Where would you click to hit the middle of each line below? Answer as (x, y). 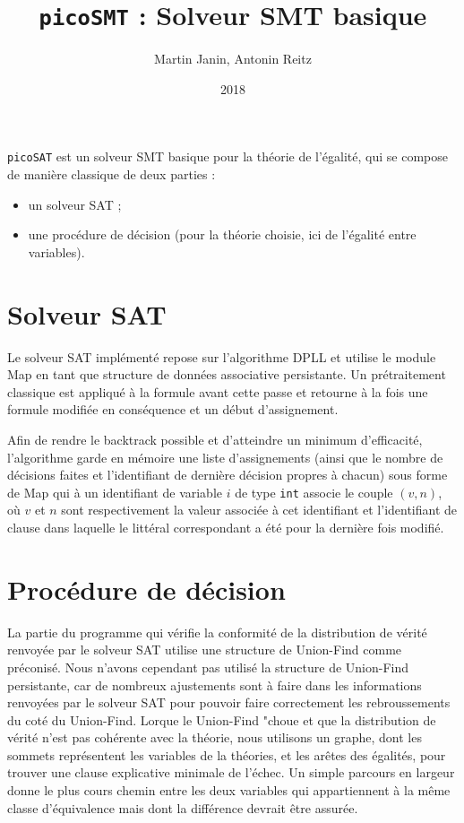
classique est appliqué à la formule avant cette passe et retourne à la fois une (218, 391)
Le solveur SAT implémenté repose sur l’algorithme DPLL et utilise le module (222, 356)
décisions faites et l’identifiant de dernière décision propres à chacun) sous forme (228, 475)
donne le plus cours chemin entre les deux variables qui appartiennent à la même (229, 790)
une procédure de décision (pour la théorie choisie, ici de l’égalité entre (222, 234)
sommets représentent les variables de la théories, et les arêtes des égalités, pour (227, 754)
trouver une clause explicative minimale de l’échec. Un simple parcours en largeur (231, 772)
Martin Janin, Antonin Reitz (233, 59)
